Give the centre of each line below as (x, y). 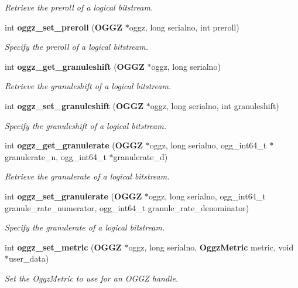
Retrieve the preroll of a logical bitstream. (79, 7)
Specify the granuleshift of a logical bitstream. (85, 125)
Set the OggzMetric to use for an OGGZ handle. (92, 278)
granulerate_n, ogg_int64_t (56, 156)
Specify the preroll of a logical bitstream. (76, 47)
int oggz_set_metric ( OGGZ (63, 247)
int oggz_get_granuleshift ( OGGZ (75, 66)
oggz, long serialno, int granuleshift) (215, 105)
